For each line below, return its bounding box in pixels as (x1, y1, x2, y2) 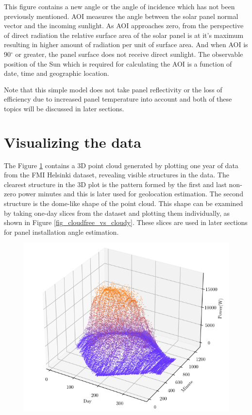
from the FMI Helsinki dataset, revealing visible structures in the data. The (4, 170, 229, 180)
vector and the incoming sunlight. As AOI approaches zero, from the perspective (4, 20, 244, 31)
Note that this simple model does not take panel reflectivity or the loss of (4, 84, 222, 94)
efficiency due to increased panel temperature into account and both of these (4, 94, 232, 104)
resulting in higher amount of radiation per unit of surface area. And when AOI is (4, 39, 248, 50)
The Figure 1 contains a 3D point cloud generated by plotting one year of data (4, 160, 238, 170)
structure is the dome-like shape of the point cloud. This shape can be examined (4, 198, 243, 208)
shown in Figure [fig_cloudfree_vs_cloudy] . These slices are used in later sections (4, 217, 248, 227)
